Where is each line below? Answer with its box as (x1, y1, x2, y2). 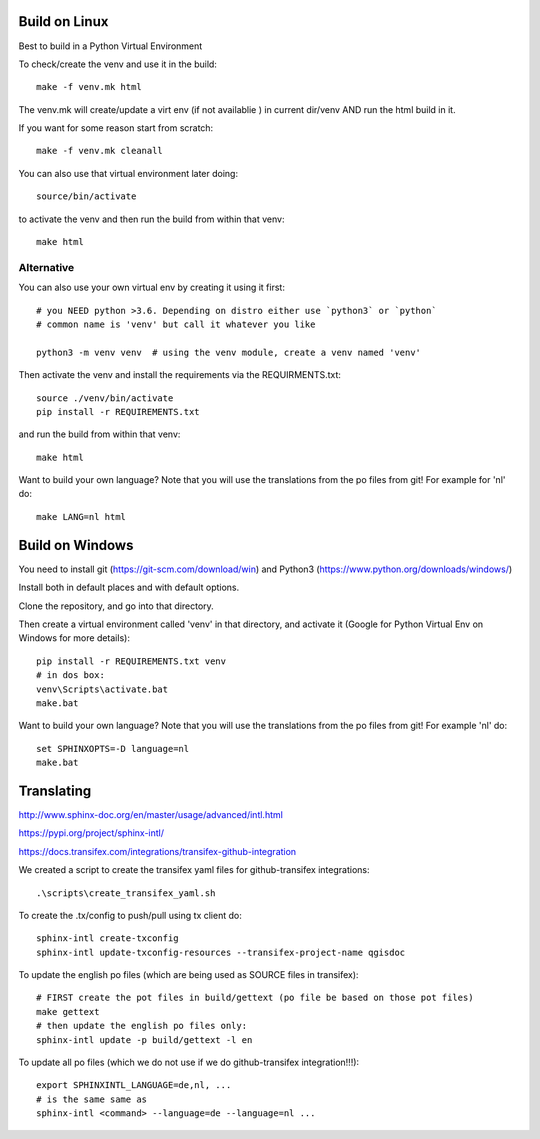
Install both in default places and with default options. (18, 581, 240, 594)
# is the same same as (36, 1093, 148, 1105)
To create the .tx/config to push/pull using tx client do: (18, 909, 242, 921)
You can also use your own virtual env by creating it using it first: (18, 281, 285, 294)
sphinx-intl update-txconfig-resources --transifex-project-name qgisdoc (36, 946, 406, 958)
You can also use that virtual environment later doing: (18, 167, 239, 179)
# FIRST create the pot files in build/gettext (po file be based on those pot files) (36, 992, 474, 1004)
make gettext (36, 1006, 100, 1017)
